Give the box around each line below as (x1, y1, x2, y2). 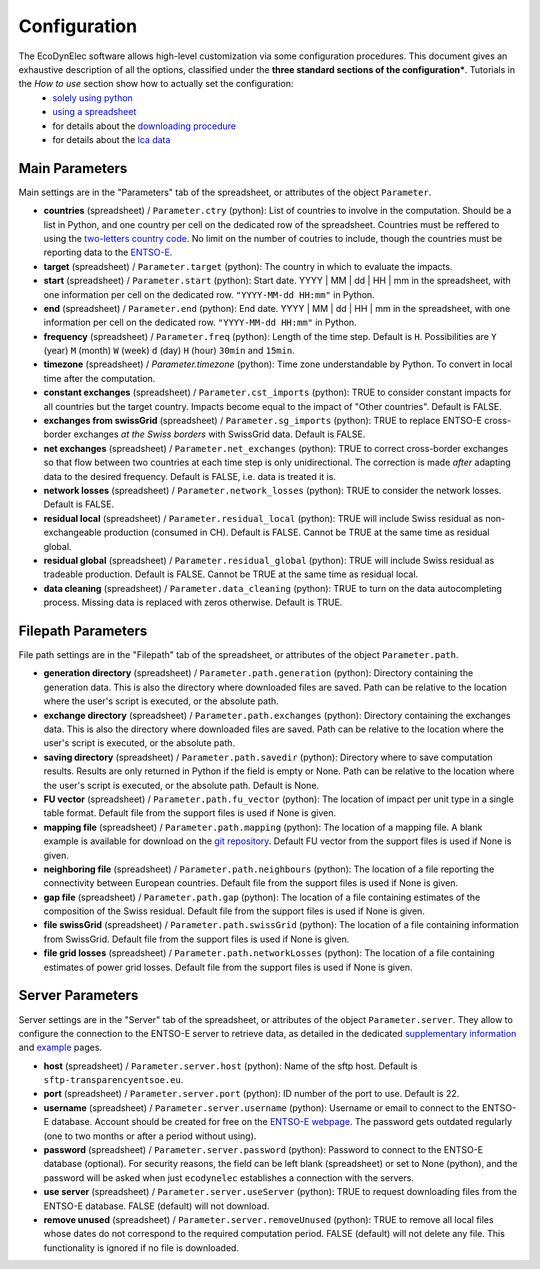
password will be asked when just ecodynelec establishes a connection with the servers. (43, 1171, 415, 1184)
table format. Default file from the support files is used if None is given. (43, 807, 337, 819)
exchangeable (43, 526, 102, 539)
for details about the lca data (52, 133, 171, 145)
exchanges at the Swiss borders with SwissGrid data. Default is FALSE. (73, 428, 366, 440)
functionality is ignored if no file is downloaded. (43, 1241, 240, 1254)
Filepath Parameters (18, 622, 148, 639)
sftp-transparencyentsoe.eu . (43, 1074, 184, 1086)
